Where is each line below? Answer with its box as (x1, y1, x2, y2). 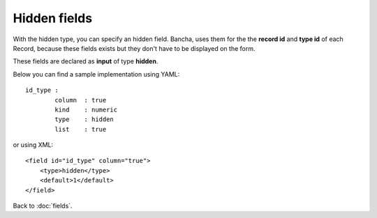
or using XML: (13, 141, 54, 149)
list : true (54, 125, 107, 133)
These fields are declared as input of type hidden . (13, 57, 158, 65)
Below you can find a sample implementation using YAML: (13, 70, 180, 78)
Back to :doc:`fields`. (13, 202, 73, 210)
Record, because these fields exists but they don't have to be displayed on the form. (13, 44, 256, 52)
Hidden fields (13, 10, 93, 26)
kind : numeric (54, 105, 118, 114)
